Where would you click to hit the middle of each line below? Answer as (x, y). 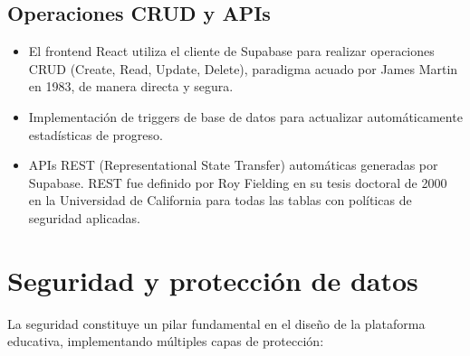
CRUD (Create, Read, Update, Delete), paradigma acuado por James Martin (243, 68)
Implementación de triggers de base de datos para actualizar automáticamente (245, 116)
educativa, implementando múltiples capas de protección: (166, 341)
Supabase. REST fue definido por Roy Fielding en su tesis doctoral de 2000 (238, 182)
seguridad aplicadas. (84, 217)
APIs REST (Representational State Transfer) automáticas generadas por (233, 165)
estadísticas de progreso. (96, 134)
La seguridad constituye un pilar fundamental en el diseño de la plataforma (216, 323)
